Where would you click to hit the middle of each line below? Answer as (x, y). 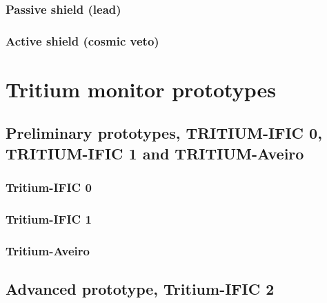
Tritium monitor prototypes (141, 89)
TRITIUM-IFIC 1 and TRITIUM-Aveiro (155, 153)
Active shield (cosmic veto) (82, 40)
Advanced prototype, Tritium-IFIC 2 (140, 289)
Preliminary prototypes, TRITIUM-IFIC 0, (164, 133)
